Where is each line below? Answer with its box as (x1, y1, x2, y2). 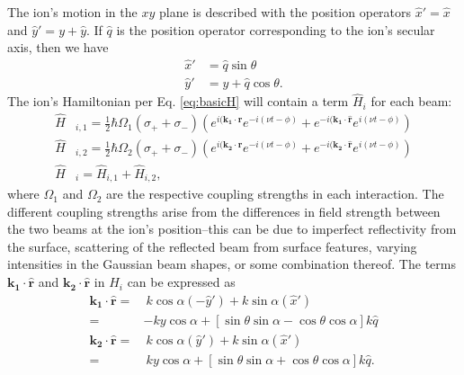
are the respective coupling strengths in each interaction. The (106, 184, 444, 203)
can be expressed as (127, 272, 236, 291)
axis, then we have (7, 38, 109, 57)
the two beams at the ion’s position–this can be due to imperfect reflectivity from (7, 219, 457, 238)
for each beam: (370, 92, 452, 111)
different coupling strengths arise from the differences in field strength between (7, 201, 441, 220)
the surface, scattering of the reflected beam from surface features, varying (7, 237, 417, 255)
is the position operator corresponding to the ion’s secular (116, 20, 435, 39)
